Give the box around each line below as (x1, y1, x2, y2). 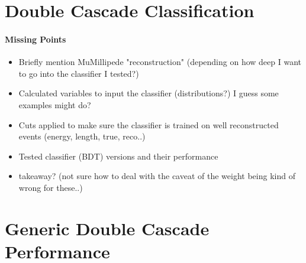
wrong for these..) (18, 181, 83, 193)
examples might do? (18, 98, 91, 111)
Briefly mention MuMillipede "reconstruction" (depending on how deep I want (18, 56, 301, 68)
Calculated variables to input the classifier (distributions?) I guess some (18, 87, 279, 99)
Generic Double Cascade (5, 216, 210, 240)
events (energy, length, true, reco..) (18, 130, 146, 142)
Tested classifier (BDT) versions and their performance (18, 150, 218, 162)
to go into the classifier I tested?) (18, 67, 139, 79)
